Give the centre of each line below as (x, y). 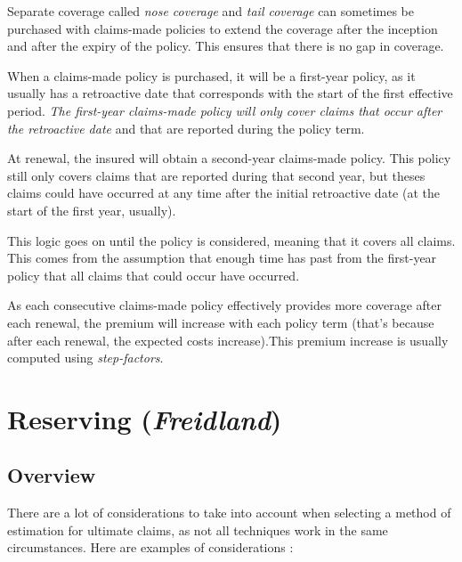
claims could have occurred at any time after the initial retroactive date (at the (223, 193)
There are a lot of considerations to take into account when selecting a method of (229, 513)
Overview (52, 475)
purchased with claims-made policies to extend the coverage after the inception (223, 28)
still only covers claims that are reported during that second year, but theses (216, 175)
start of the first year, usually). (92, 210)
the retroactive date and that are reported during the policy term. (186, 128)
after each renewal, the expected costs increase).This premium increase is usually (228, 340)
